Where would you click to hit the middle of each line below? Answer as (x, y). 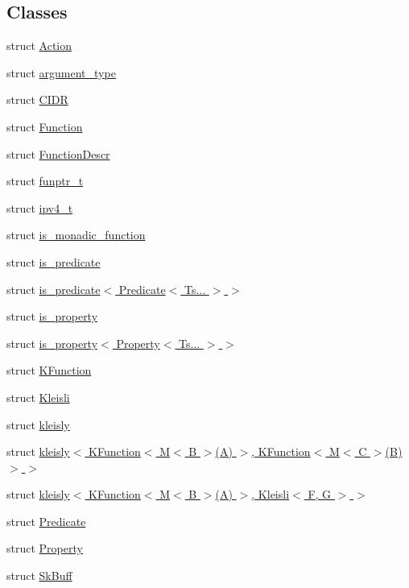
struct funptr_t (45, 181)
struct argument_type (61, 72)
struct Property (45, 548)
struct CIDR (37, 99)
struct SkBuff (39, 576)
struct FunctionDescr (58, 153)
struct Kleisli (38, 397)
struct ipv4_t (40, 207)
